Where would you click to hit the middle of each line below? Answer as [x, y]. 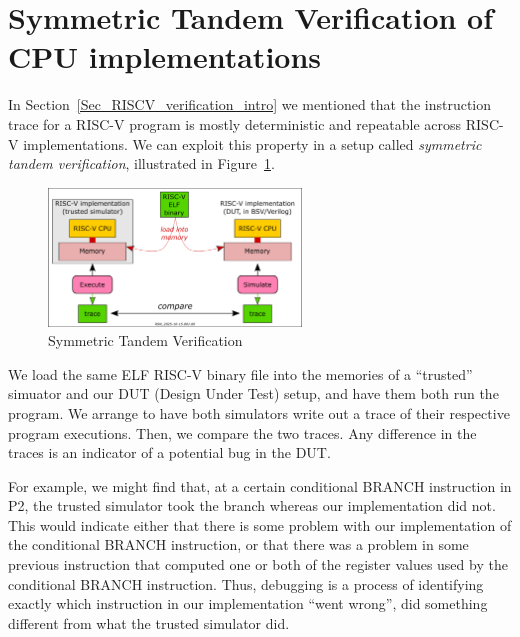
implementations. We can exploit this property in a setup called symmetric [252, 143]
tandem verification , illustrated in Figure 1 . [141, 163]
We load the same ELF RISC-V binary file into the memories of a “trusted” [240, 373]
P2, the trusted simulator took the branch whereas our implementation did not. [252, 505]
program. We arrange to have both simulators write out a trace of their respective [259, 412]
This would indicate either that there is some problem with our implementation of [260, 524]
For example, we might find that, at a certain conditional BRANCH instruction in [260, 485]
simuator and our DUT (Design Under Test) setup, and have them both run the [253, 393]
